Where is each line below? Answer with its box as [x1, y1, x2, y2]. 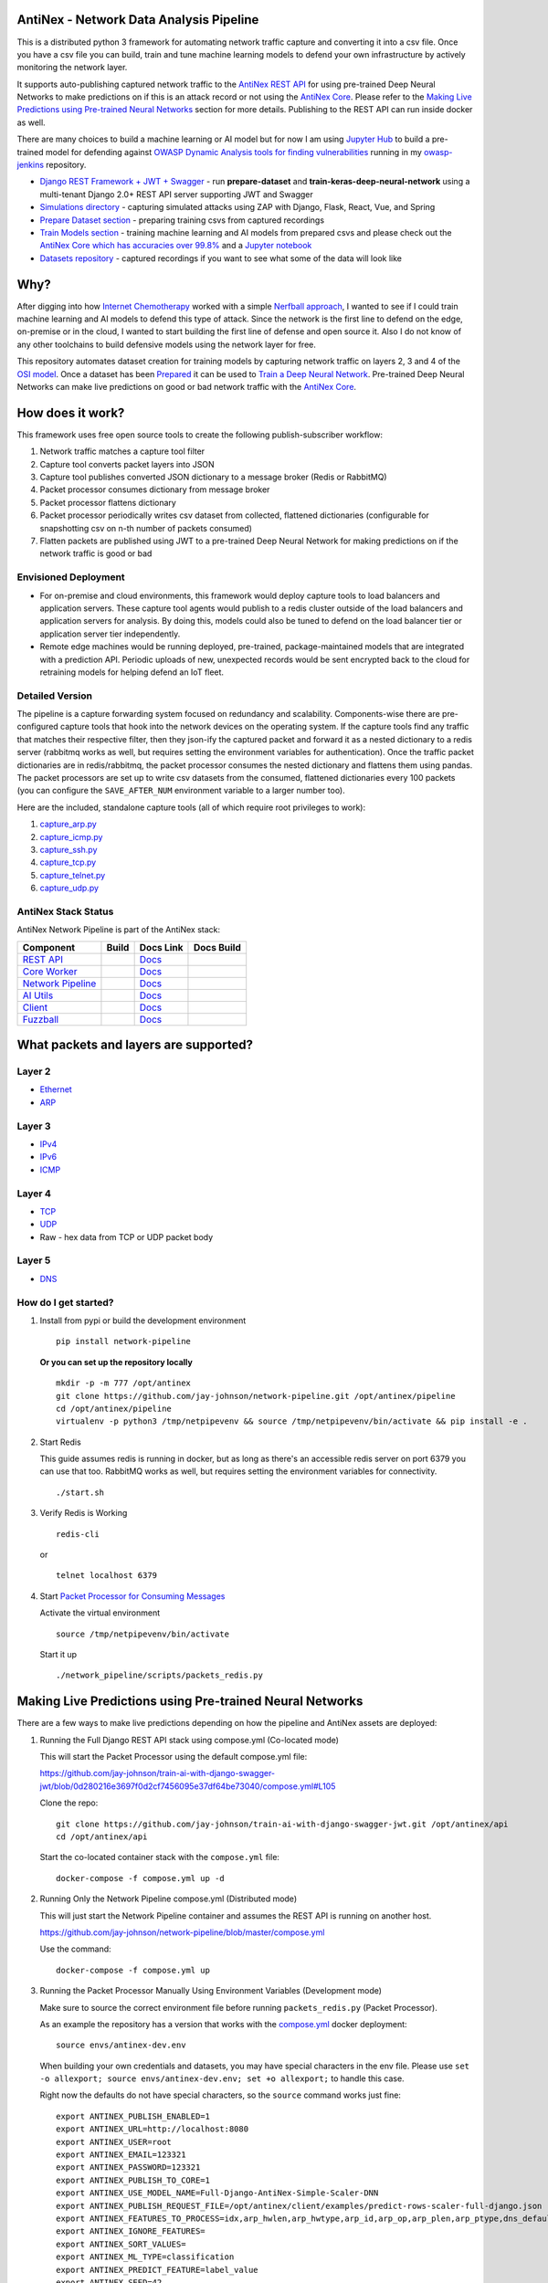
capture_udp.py [39, 882, 100, 894]
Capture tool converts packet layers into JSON [39, 458, 215, 469]
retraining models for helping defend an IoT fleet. [39, 667, 224, 678]
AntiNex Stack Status [16, 905, 114, 918]
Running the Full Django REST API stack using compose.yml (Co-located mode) [39, 1734, 340, 1745]
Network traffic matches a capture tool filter [39, 446, 205, 457]
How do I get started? [16, 1296, 114, 1309]
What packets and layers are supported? [16, 1037, 254, 1053]
